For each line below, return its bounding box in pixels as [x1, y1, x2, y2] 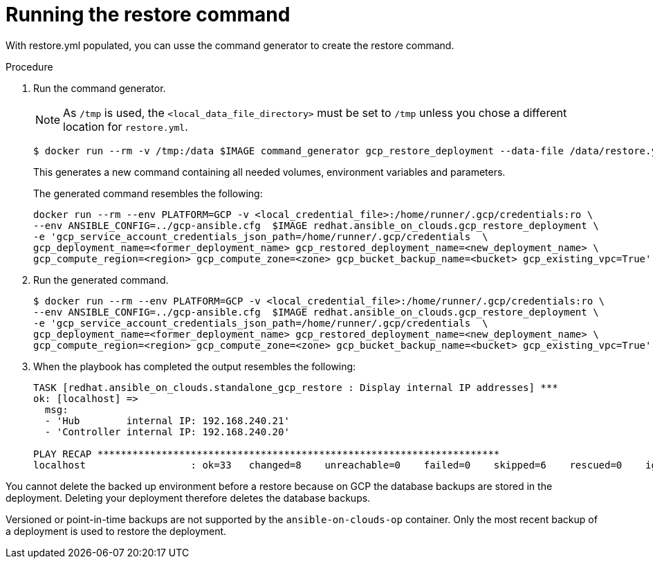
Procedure [6, 60, 53, 73]
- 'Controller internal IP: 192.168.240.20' [44, 426, 290, 437]
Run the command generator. [33, 82, 166, 94]
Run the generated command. [33, 273, 169, 286]
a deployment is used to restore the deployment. [6, 525, 227, 537]
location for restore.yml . [63, 119, 188, 134]
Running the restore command [6, 3, 291, 26]
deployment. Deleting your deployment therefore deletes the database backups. [6, 491, 371, 504]
